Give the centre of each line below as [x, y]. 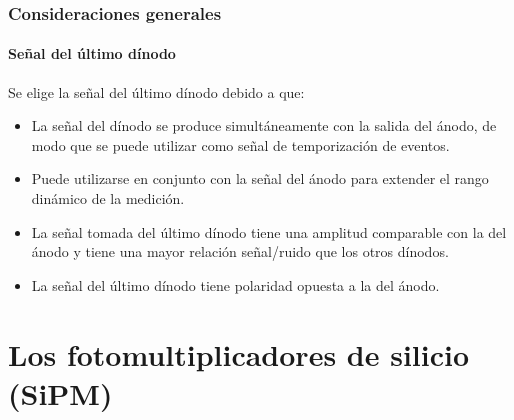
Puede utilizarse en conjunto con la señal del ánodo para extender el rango [260, 178]
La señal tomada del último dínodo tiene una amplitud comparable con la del [269, 231]
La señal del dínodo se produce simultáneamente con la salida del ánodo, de [264, 125]
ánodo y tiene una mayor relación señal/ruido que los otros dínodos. [240, 251]
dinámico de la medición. [108, 198]
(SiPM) [60, 392]
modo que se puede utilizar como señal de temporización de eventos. [240, 144]
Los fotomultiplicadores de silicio [239, 353]
